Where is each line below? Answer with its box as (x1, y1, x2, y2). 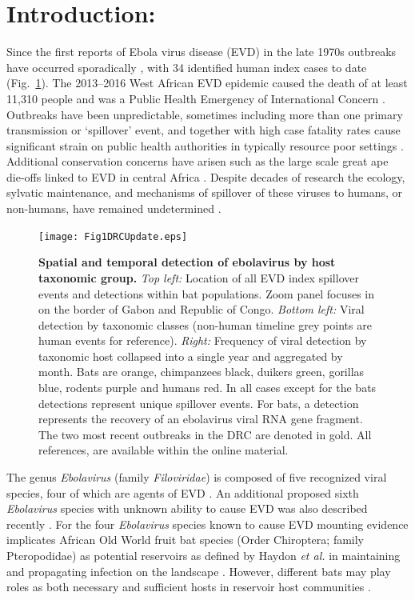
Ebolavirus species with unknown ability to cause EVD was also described (6, 500, 368, 517)
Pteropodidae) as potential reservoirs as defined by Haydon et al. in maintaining (6, 547, 401, 563)
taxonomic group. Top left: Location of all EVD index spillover (38, 269, 359, 286)
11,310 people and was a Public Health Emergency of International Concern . (6, 90, 385, 106)
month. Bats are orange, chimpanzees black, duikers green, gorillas (38, 363, 365, 380)
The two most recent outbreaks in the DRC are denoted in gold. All (38, 426, 372, 442)
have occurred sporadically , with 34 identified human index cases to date (6, 58, 367, 75)
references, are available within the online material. (38, 442, 289, 458)
